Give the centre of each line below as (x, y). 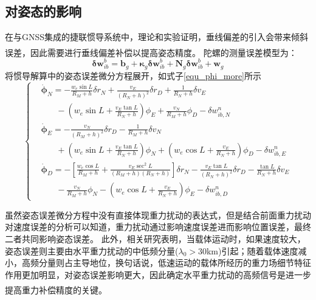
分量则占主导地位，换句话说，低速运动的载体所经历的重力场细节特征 (175, 263)
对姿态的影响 (43, 11)
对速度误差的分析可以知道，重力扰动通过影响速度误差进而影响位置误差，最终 (158, 227)
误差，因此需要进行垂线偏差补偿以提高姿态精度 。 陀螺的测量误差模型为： (151, 52)
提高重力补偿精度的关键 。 (56, 289)
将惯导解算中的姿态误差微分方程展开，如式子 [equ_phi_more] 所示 (133, 75)
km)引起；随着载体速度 (252, 250)
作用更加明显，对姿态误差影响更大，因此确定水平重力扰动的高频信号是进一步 (158, 274)
